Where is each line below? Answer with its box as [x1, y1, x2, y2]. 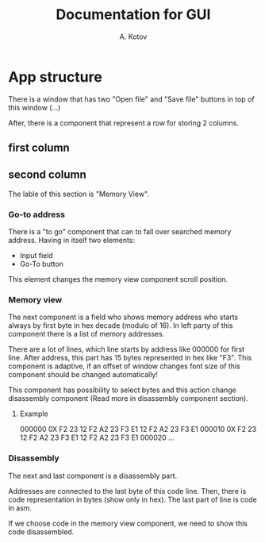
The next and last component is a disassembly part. [8, 471, 178, 480]
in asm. [8, 503, 33, 513]
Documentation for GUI [56, 6, 211, 24]
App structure [8, 67, 103, 86]
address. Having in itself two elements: [8, 236, 136, 245]
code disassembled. [8, 526, 75, 537]
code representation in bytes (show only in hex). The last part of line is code [8, 495, 258, 504]
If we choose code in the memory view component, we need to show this [8, 518, 248, 528]
